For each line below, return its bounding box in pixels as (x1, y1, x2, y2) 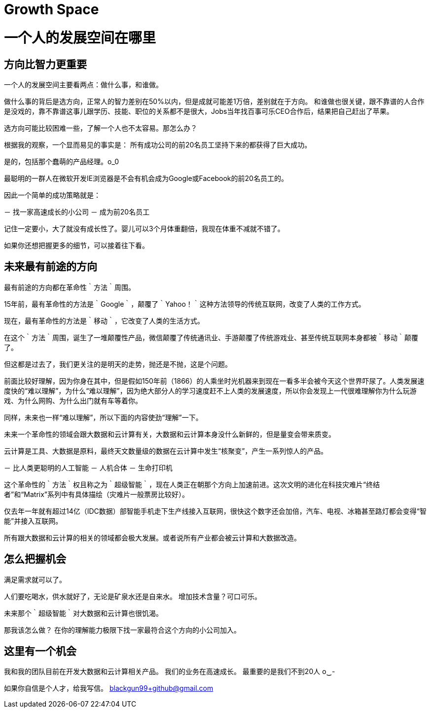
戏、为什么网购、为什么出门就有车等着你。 (4, 396, 142, 405)
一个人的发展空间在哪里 (4, 29, 156, 46)
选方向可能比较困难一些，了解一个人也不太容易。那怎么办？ (4, 123, 197, 132)
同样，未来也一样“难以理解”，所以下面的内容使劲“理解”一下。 (4, 413, 203, 422)
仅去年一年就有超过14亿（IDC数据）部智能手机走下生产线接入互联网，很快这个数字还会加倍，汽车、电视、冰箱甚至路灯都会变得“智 (4, 506, 427, 515)
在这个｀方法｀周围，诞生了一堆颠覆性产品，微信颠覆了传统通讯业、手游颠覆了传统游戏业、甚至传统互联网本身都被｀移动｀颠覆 (4, 333, 418, 342)
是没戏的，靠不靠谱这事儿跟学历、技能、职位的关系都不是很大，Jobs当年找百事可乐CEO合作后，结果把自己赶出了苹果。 (4, 107, 394, 115)
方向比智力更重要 (4, 58, 87, 71)
